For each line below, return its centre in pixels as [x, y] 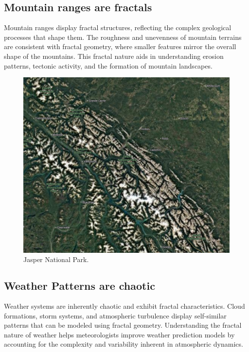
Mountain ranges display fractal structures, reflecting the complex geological [118, 27]
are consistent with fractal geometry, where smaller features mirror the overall [120, 46]
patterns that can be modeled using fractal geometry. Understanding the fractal [123, 325]
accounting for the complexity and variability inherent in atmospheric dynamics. [124, 344]
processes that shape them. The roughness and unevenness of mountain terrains [123, 37]
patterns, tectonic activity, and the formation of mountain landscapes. [108, 65]
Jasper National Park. [56, 259]
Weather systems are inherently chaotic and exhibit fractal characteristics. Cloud [124, 306]
